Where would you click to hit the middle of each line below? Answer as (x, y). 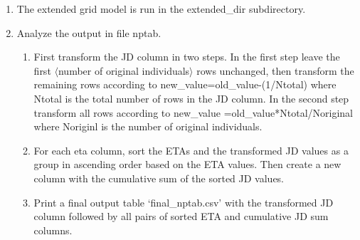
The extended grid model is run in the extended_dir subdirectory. (161, 9)
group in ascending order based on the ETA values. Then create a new (187, 164)
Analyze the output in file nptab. (89, 32)
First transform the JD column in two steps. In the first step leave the (187, 57)
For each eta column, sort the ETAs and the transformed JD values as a (191, 150)
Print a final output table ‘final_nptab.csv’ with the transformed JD (184, 202)
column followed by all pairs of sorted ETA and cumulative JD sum (181, 216)
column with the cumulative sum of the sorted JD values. (159, 178)
